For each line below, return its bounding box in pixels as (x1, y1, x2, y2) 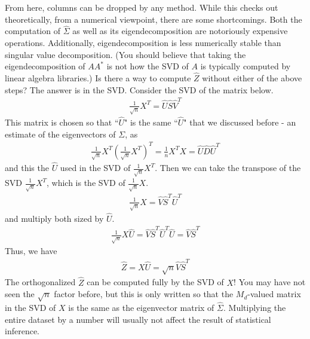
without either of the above (202, 72, 302, 84)
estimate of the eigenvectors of (5, 127, 116, 140)
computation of (5, 25, 60, 37)
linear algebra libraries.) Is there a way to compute (5, 72, 191, 84)
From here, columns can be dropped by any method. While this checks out (5, 1, 278, 13)
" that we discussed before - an (183, 116, 296, 129)
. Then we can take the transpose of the (155, 161, 301, 174)
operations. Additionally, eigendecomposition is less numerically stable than (5, 36, 281, 48)
